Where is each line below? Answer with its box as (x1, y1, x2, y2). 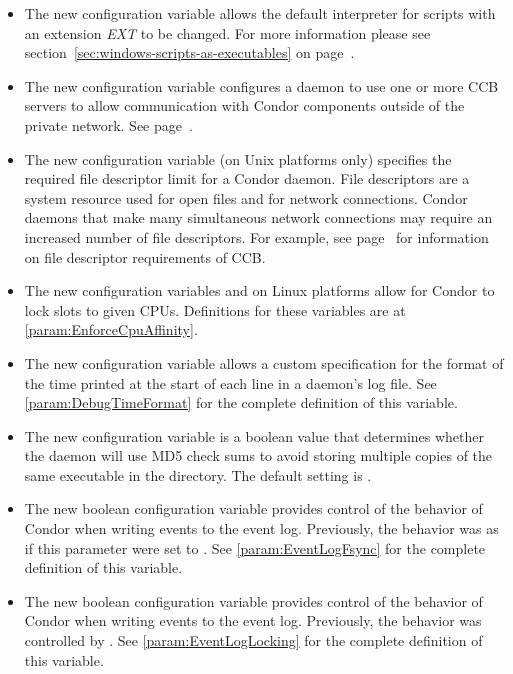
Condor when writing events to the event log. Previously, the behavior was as (24, 518, 499, 539)
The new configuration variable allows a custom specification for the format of (24, 352, 504, 373)
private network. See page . (24, 114, 193, 135)
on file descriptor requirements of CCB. (24, 246, 266, 267)
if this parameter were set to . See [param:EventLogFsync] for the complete (24, 537, 486, 558)
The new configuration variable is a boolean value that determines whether (24, 425, 484, 446)
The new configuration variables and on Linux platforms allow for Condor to (24, 280, 495, 301)
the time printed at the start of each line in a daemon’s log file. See (24, 372, 437, 393)
